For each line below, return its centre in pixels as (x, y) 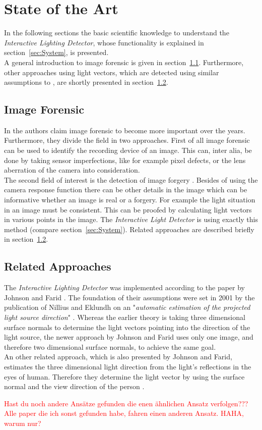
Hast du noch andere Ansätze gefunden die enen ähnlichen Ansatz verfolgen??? (126, 403)
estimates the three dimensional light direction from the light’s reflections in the (128, 366)
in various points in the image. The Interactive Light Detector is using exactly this (131, 219)
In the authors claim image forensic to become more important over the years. (125, 130)
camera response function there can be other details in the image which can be (126, 190)
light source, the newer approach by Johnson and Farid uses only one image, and (129, 337)
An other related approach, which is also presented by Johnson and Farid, (118, 357)
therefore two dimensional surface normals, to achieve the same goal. (110, 346)
